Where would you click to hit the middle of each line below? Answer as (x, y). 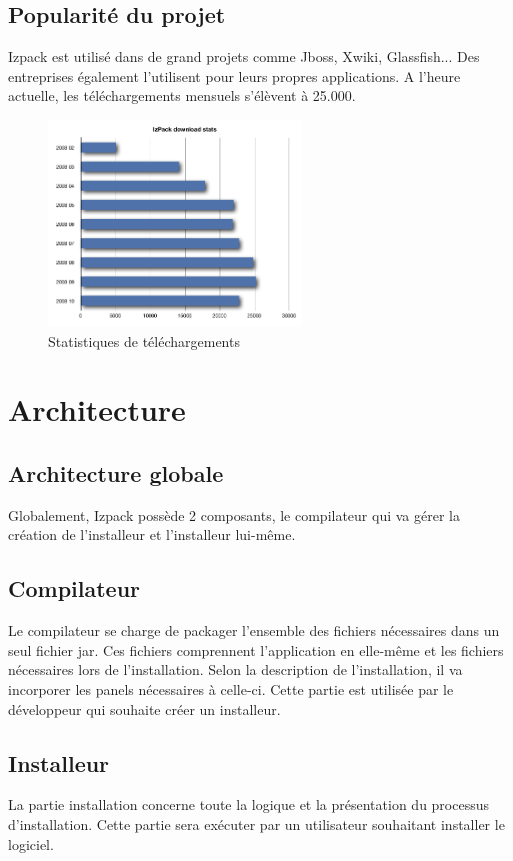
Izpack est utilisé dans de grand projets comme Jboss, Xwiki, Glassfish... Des (244, 56)
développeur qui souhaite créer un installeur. (144, 708)
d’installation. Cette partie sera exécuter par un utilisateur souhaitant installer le (256, 823)
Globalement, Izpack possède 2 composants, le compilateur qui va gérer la (234, 514)
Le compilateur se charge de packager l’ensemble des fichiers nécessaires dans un (254, 630)
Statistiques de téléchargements (144, 340)
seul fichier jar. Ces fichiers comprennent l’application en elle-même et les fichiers (256, 649)
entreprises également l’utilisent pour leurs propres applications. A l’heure (234, 75)
